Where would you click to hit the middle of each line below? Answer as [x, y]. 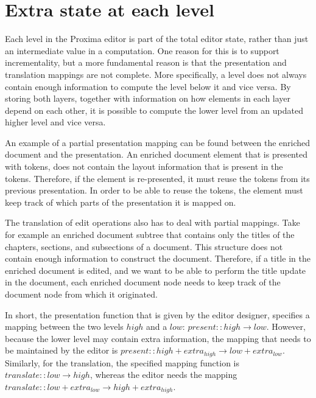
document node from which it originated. [81, 294]
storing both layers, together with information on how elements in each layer [148, 98]
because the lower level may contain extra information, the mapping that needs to [158, 338]
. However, [286, 326]
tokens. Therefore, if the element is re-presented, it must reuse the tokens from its [157, 178]
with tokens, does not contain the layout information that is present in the [144, 166]
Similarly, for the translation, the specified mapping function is [122, 362]
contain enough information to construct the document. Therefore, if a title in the [158, 258]
